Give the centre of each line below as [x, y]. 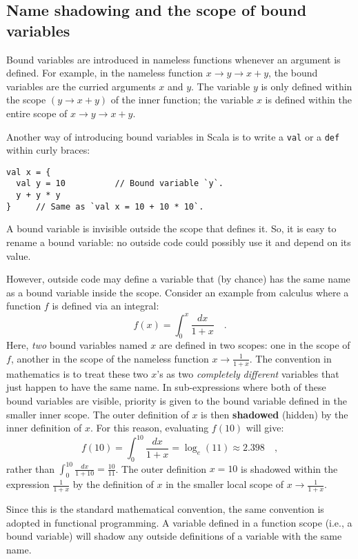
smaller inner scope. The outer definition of [98, 414]
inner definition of [44, 428]
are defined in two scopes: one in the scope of [255, 345]
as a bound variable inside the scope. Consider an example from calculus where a [178, 292]
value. [19, 255]
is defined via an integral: [106, 306]
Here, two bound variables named [77, 345]
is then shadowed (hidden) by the [275, 414]
